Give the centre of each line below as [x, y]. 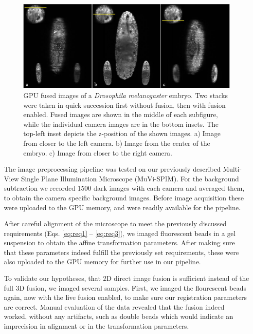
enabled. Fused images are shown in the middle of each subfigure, [121, 114]
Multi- [232, 169]
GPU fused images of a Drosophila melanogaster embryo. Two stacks [126, 95]
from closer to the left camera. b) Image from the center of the [117, 143]
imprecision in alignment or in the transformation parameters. [97, 326]
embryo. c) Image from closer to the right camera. [98, 152]
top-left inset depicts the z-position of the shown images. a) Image [122, 133]
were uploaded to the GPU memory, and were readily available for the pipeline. [122, 207]
